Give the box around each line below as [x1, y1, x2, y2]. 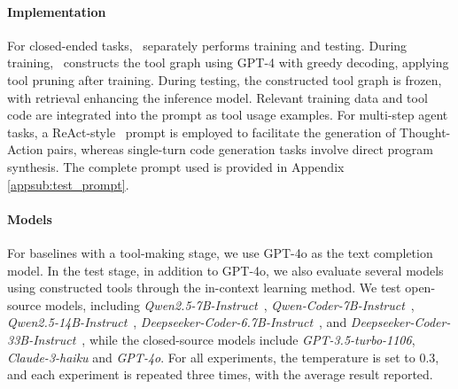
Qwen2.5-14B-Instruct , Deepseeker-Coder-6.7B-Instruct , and [7, 313, 347, 331]
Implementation [7, 2, 106, 20]
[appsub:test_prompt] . [7, 175, 129, 193]
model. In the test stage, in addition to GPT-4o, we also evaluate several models [7, 261, 444, 279]
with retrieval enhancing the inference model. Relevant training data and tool [7, 88, 428, 106]
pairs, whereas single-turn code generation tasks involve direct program [47, 140, 433, 159]
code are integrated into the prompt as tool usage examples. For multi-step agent [7, 105, 448, 124]
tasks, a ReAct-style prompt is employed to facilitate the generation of [7, 122, 396, 141]
